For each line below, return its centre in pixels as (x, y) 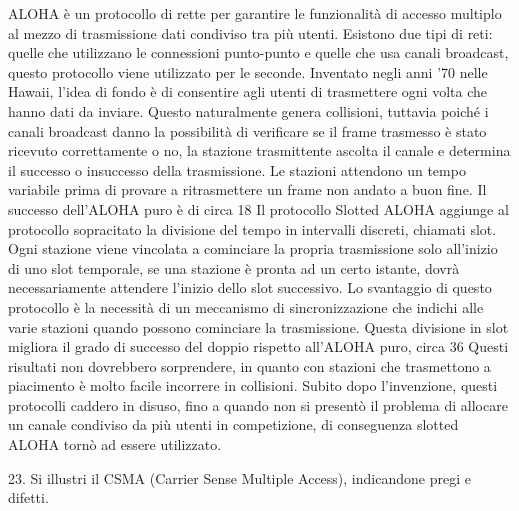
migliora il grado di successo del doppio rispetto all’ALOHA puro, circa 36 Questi (258, 346)
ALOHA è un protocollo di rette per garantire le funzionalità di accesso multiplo (255, 13)
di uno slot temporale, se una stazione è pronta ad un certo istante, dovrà (234, 267)
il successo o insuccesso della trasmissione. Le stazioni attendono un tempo (237, 169)
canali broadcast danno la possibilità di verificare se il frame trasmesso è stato (247, 130)
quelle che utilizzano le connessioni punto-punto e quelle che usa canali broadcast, (258, 52)
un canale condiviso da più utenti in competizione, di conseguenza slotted (233, 424)
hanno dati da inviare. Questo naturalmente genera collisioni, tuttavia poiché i (248, 110)
